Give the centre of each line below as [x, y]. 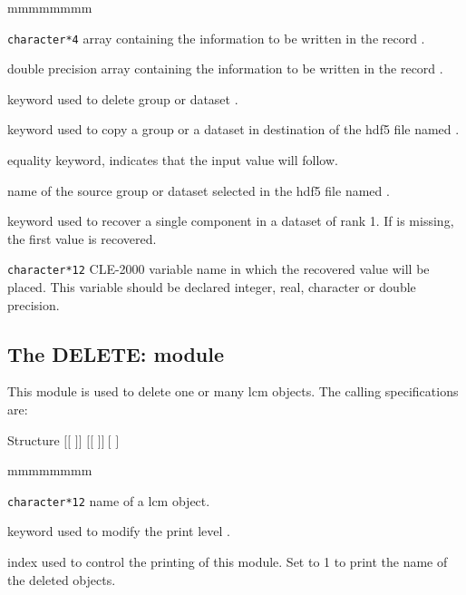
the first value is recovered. [82, 238]
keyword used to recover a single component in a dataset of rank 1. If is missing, [231, 221]
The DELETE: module [116, 353]
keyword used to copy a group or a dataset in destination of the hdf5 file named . [233, 129]
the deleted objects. [62, 579]
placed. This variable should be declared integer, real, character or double [212, 287]
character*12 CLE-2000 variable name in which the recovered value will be [218, 269]
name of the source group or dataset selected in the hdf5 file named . [199, 190]
